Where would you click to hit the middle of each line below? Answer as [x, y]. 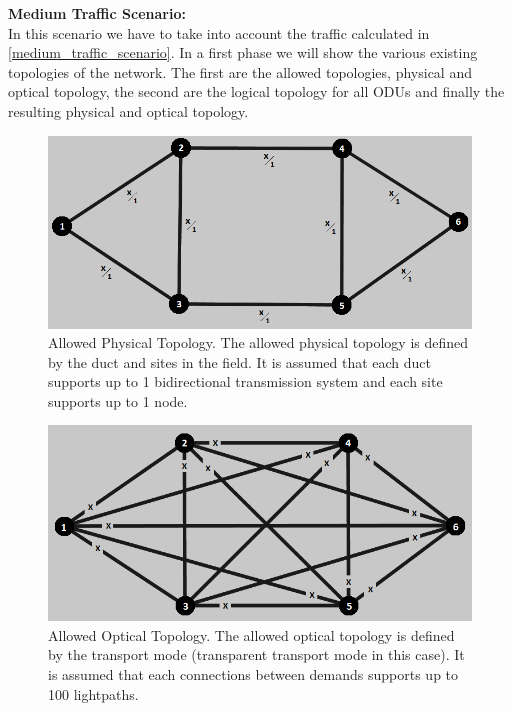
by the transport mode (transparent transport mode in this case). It [256, 654]
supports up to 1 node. [118, 400]
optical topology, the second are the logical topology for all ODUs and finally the [256, 91]
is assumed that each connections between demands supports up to [253, 673]
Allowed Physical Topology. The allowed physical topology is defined [258, 342]
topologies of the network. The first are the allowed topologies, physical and [240, 71]
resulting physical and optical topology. [128, 110]
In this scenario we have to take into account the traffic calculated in [219, 32]
